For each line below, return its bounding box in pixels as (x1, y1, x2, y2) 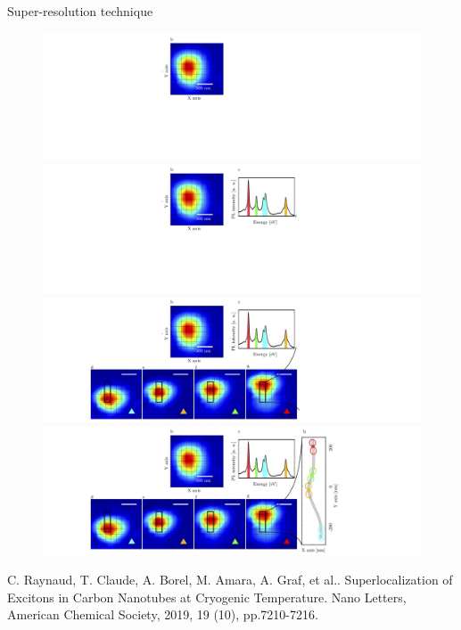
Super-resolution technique (7, 2, 153, 20)
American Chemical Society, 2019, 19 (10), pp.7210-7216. (7, 605, 318, 624)
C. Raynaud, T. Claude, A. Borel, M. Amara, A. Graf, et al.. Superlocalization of (7, 570, 453, 589)
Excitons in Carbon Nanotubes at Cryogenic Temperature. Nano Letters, (7, 587, 407, 606)
